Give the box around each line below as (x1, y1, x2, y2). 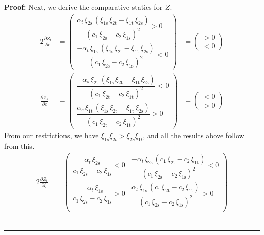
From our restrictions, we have (4, 130, 99, 141)
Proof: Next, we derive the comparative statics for (4, 2, 163, 12)
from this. (4, 141, 35, 151)
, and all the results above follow (143, 130, 244, 141)
